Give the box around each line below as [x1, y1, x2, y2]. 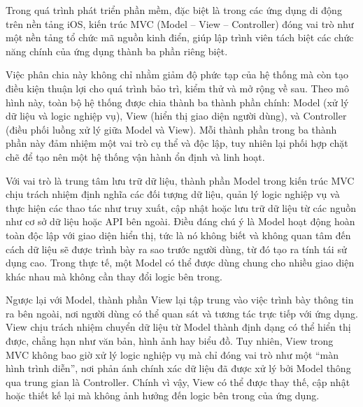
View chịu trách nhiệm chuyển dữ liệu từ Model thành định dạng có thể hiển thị [6, 320, 351, 334]
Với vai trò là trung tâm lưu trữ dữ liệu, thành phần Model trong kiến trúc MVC [6, 173, 355, 187]
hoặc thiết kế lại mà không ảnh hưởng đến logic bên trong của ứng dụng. [6, 388, 320, 403]
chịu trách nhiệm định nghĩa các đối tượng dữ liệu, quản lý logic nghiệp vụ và [6, 187, 340, 201]
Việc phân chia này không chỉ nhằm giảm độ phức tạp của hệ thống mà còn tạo [6, 67, 348, 82]
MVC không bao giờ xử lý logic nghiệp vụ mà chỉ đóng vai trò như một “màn [6, 347, 339, 362]
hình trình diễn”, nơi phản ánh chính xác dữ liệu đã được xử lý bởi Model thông [6, 361, 351, 376]
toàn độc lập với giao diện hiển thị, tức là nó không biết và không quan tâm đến [6, 227, 351, 242]
